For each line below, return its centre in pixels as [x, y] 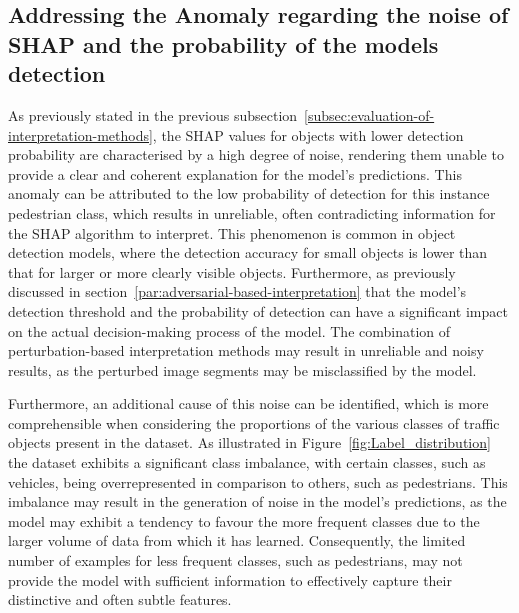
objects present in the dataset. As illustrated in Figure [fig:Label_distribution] [249, 442]
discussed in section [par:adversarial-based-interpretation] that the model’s [237, 291]
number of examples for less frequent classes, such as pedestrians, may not [235, 560]
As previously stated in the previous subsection [153, 114]
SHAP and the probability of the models [223, 43]
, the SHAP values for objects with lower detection [308, 134]
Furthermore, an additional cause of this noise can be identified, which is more [248, 403]
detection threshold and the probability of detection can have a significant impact [258, 310]
